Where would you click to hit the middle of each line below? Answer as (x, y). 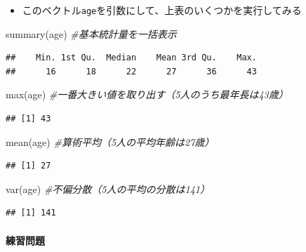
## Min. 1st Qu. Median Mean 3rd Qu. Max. (131, 58)
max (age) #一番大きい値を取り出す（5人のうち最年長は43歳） (147, 94)
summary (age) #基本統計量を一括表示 (91, 33)
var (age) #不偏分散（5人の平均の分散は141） (108, 188)
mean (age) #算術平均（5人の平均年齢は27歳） (110, 141)
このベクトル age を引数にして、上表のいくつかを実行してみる (162, 10)
